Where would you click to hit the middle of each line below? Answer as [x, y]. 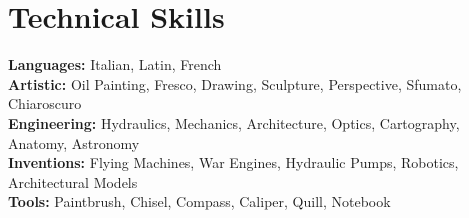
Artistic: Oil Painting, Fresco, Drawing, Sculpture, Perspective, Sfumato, [235, 83]
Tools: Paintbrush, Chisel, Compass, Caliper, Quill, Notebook [199, 201]
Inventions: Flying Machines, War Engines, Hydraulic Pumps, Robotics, [233, 162]
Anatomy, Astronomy [74, 142]
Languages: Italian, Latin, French [115, 64]
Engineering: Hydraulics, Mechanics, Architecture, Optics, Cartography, [234, 122]
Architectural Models [73, 181]
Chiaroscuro [45, 103]
